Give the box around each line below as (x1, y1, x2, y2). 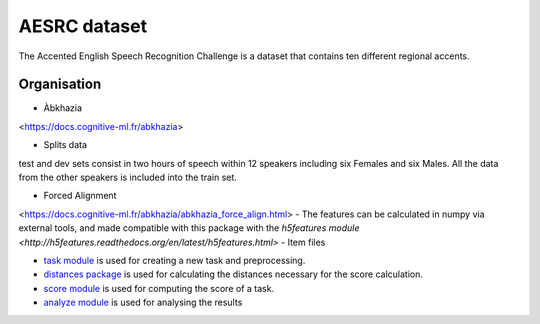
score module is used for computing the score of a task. (43, 282, 275, 294)
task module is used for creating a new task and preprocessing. (43, 254, 306, 266)
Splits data (43, 139, 88, 151)
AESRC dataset (18, 15, 148, 37)
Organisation (18, 76, 102, 93)
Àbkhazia (43, 102, 83, 114)
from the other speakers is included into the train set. (18, 171, 237, 184)
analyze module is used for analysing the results (43, 296, 243, 309)
